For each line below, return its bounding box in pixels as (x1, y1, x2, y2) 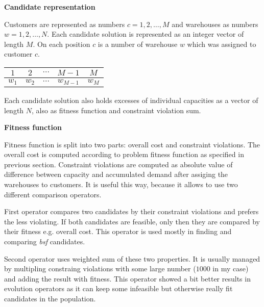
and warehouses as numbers (172, 18, 258, 29)
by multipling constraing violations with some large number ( (4, 263, 196, 274)
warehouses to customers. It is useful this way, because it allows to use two (4, 179, 238, 190)
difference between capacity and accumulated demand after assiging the (4, 169, 228, 180)
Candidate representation (4, 2, 95, 12)
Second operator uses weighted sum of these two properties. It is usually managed (4, 253, 260, 264)
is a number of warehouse (98, 38, 178, 49)
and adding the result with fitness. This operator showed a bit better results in (4, 273, 251, 284)
